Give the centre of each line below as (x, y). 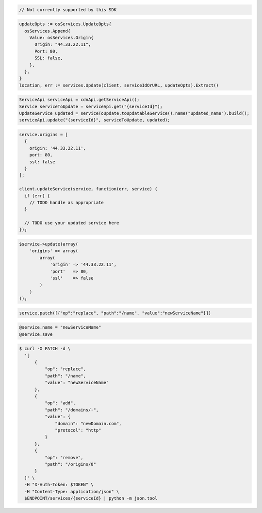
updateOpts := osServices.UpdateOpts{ (65, 24)
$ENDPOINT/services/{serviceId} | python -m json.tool (91, 498)
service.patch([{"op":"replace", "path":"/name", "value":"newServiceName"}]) (115, 313)
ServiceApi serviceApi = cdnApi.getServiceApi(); (79, 100)
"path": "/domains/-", (72, 410)
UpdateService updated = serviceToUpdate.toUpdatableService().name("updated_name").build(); (134, 113)
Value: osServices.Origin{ (62, 37)
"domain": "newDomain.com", (88, 423)
